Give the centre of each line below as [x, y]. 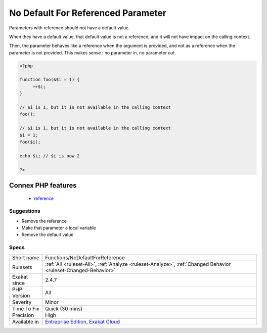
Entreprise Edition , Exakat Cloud [83, 322]
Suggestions [25, 211]
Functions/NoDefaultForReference [85, 257]
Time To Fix [26, 308]
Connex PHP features [43, 185]
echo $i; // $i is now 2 [50, 156]
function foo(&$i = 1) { [50, 80]
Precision [23, 315]
